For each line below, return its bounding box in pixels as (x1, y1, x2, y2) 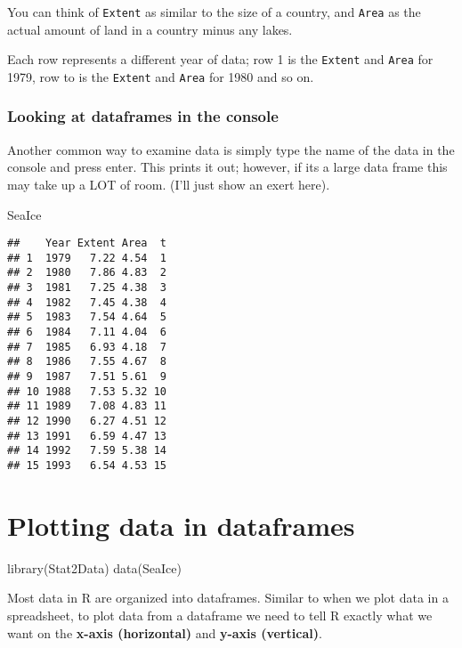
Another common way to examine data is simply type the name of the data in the (7, 140, 455, 158)
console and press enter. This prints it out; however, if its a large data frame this (7, 158, 448, 176)
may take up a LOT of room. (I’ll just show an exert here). (7, 174, 330, 193)
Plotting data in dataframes (7, 506, 355, 543)
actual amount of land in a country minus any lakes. (7, 20, 293, 38)
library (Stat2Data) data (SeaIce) (7, 558, 182, 577)
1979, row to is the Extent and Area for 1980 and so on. (7, 67, 314, 85)
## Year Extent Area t (7, 237, 166, 250)
